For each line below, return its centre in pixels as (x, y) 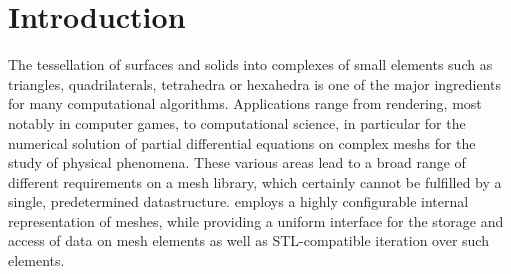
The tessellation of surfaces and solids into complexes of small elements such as (250, 64)
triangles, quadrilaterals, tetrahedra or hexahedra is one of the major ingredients (255, 83)
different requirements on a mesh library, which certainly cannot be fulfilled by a (255, 181)
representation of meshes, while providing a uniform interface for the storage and (256, 220)
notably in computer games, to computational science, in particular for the (237, 122)
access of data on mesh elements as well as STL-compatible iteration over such (248, 240)
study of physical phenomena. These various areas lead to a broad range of (237, 162)
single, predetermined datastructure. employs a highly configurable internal (238, 201)
